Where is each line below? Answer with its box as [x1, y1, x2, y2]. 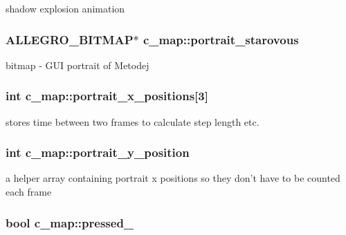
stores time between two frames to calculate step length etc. [6, 114, 259, 129]
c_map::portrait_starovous [143, 30, 299, 48]
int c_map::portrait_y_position [6, 144, 190, 161]
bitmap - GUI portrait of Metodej [6, 57, 149, 72]
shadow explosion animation [6, 1, 125, 15]
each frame [6, 185, 52, 199]
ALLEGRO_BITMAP [6, 30, 134, 48]
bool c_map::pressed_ [6, 214, 134, 231]
